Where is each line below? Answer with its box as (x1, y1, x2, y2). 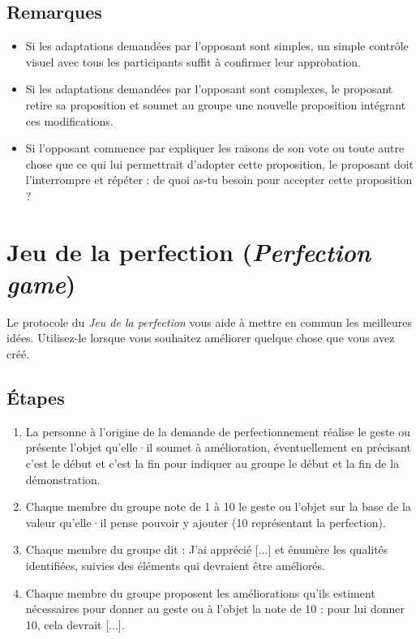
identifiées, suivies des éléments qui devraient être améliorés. (25, 557, 325, 573)
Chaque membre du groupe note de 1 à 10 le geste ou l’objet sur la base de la (25, 498, 411, 515)
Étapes (6, 385, 65, 410)
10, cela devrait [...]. (25, 615, 125, 633)
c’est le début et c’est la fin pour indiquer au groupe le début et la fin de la (25, 455, 400, 472)
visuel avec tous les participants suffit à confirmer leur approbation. (25, 53, 361, 70)
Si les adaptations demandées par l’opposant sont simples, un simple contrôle (25, 37, 409, 54)
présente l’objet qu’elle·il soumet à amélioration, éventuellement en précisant (25, 439, 411, 456)
